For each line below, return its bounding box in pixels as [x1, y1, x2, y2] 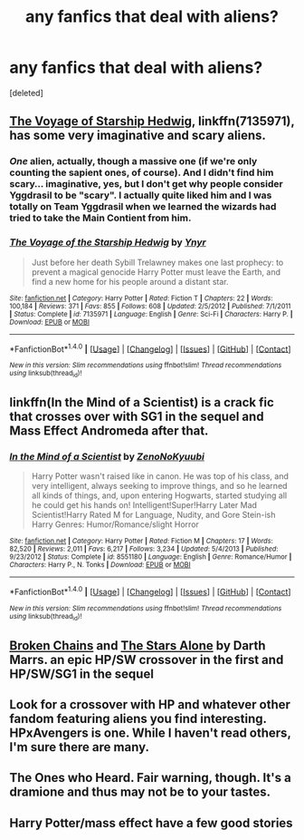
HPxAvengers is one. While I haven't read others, [9, 725, 291, 740]
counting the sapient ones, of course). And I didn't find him [9, 166, 274, 179]
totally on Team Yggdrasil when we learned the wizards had [9, 200, 277, 213]
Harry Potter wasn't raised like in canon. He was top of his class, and [31, 471, 290, 482]
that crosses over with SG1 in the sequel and [9, 408, 264, 424]
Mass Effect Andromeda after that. [9, 423, 209, 438]
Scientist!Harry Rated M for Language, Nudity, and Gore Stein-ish [31, 510, 276, 521]
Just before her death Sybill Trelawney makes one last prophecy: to [31, 257, 284, 268]
